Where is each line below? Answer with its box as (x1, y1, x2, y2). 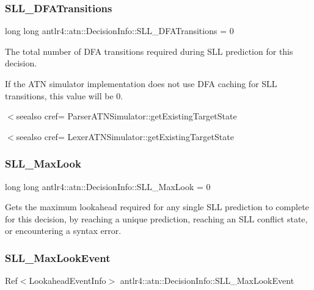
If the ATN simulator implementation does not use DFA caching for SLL (5, 77, 277, 90)
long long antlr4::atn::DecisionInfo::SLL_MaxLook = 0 (5, 180, 211, 193)
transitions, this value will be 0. (5, 89, 123, 102)
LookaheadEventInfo (29, 274, 106, 287)
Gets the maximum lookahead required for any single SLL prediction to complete (5, 200, 309, 213)
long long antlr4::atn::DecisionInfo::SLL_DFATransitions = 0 (5, 24, 234, 37)
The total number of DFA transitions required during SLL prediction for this (5, 44, 293, 57)
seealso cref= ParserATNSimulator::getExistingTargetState (16, 110, 237, 122)
